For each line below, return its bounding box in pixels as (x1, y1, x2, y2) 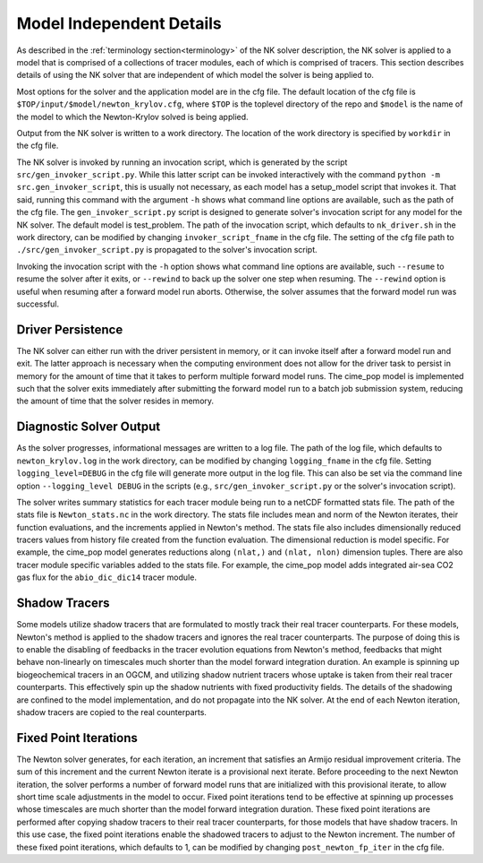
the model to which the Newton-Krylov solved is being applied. (16, 111, 250, 122)
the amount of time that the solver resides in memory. (16, 395, 215, 407)
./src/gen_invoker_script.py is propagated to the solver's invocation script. (16, 245, 318, 255)
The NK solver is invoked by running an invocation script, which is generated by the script (16, 157, 348, 168)
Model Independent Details (16, 13, 223, 33)
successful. (16, 298, 60, 309)
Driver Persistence (16, 322, 123, 337)
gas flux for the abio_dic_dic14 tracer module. (16, 572, 197, 583)
